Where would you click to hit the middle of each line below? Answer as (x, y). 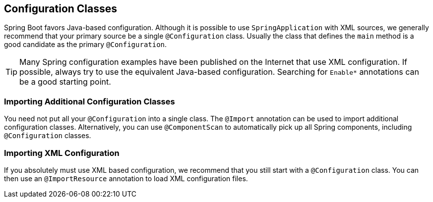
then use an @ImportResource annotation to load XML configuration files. (126, 178)
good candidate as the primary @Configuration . (86, 45)
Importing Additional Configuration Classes (90, 101)
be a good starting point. (65, 82)
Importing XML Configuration (62, 153)
